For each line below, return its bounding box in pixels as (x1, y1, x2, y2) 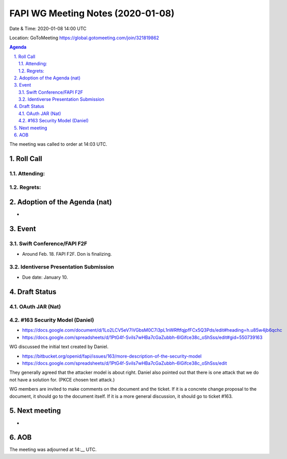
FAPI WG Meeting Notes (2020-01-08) (9, 8, 175, 19)
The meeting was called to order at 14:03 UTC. (9, 141, 107, 147)
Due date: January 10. (22, 274, 68, 280)
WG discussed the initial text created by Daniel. (9, 344, 109, 350)
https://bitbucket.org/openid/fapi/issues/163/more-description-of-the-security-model (22, 353, 202, 359)
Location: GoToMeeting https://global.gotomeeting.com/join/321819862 (9, 35, 159, 41)
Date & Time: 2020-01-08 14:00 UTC (9, 25, 87, 32)
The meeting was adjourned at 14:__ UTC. (9, 446, 97, 453)
